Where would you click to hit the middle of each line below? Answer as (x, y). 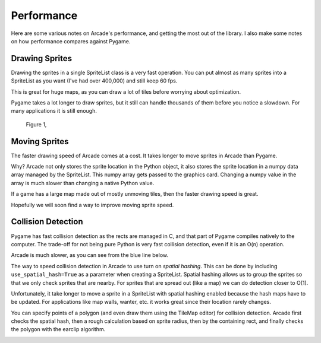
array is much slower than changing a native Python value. (83, 183)
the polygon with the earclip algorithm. (58, 329)
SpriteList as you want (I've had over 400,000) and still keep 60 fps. (94, 81)
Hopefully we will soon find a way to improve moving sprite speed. (92, 205)
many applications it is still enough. (54, 111)
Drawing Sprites (42, 58)
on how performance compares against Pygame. (71, 41)
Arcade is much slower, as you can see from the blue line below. (90, 255)
